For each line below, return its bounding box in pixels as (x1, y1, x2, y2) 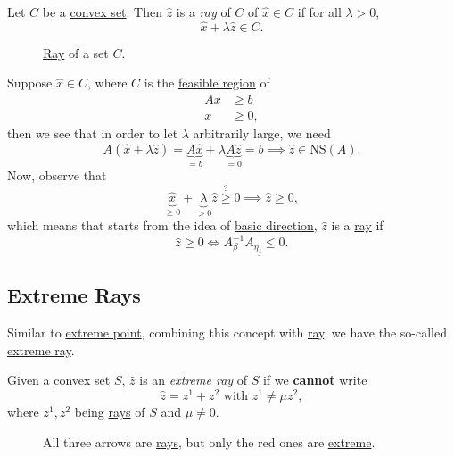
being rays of (74, 402, 145, 420)
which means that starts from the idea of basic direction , (7, 216, 318, 235)
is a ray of (176, 3, 231, 21)
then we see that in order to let (7, 124, 178, 143)
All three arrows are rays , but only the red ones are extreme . (43, 432, 376, 451)
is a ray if (331, 216, 384, 235)
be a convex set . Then (42, 3, 162, 21)
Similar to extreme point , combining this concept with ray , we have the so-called (7, 323, 448, 342)
